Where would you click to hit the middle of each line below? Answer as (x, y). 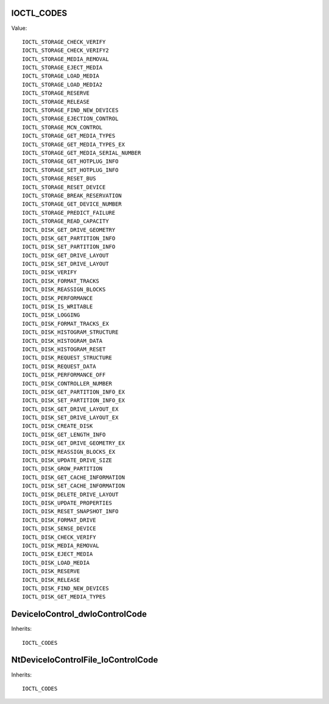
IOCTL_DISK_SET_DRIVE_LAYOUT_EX (70, 418)
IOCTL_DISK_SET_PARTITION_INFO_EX (73, 400)
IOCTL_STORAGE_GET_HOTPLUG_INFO (70, 161)
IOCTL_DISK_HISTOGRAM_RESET (64, 349)
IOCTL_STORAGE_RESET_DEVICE (64, 187)
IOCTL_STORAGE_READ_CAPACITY (65, 221)
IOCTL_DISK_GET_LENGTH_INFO (64, 434)
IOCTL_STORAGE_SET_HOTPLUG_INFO (70, 170)
